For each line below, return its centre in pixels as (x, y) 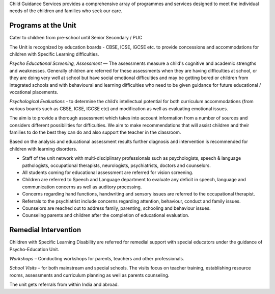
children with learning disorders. (43, 149)
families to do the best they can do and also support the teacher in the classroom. (95, 132)
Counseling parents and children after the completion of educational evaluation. (106, 215)
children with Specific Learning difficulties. (54, 54)
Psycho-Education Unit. (34, 249)
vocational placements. (34, 92)
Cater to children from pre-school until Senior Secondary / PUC (76, 38)
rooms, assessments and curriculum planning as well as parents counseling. (89, 275)
